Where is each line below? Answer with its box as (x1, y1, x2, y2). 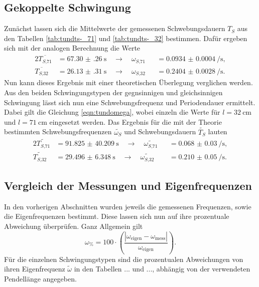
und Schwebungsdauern (124, 126, 196, 137)
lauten (208, 126, 227, 137)
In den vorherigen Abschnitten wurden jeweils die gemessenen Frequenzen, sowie (4, 201, 251, 211)
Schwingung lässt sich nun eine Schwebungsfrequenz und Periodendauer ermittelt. (4, 97, 255, 107)
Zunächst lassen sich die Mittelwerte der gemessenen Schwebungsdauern (4, 23, 225, 34)
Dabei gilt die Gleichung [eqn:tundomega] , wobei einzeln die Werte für (4, 107, 220, 117)
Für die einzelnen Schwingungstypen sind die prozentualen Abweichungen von (4, 253, 243, 264)
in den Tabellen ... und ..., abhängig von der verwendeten (74, 263, 250, 274)
